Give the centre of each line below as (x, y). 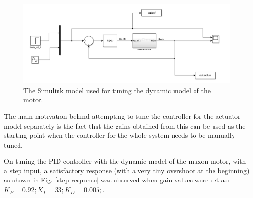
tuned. (13, 144)
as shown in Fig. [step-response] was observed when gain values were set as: (117, 180)
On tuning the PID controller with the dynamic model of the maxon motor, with (125, 161)
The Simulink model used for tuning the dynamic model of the (117, 90)
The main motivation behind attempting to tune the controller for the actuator (122, 116)
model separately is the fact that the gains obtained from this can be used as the (125, 125)
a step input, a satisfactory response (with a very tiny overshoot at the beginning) (127, 170)
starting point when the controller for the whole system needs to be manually (120, 135)
